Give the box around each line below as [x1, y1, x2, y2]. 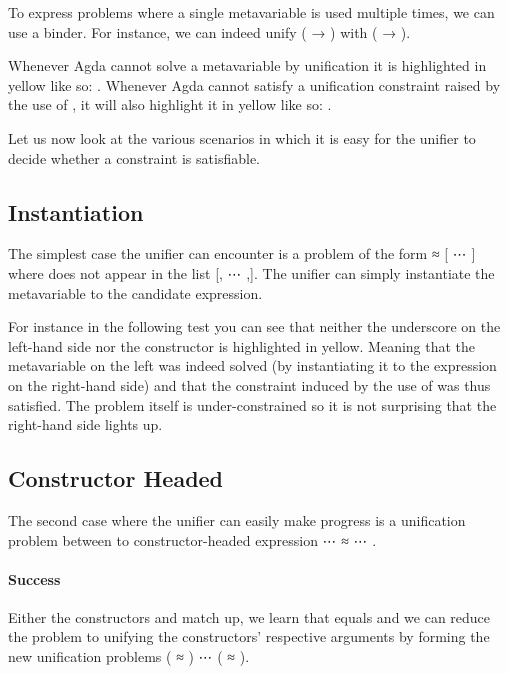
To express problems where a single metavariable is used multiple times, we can [8, 2, 495, 22]
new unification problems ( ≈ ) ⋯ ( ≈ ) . [8, 646, 250, 667]
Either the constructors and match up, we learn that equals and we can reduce [8, 606, 491, 627]
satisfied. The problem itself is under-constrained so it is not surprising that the [8, 394, 497, 415]
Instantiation [8, 196, 144, 227]
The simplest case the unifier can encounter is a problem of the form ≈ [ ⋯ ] [8, 243, 476, 264]
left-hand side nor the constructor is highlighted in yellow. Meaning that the [8, 335, 476, 356]
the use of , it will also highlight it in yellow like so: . [8, 94, 332, 115]
